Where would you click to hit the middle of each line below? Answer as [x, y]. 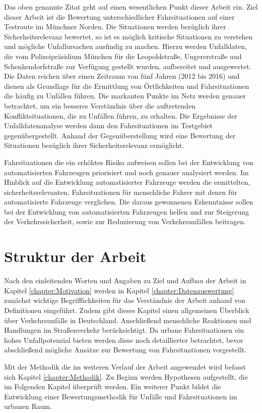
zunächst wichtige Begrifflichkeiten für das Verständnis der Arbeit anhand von [125, 300]
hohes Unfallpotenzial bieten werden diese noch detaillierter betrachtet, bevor [124, 340]
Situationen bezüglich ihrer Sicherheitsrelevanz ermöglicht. [94, 145]
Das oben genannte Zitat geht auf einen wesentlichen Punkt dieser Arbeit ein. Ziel [131, 7]
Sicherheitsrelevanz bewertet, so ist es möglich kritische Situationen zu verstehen [128, 36]
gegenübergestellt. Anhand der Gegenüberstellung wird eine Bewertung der [120, 135]
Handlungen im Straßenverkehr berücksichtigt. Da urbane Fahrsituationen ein [124, 330]
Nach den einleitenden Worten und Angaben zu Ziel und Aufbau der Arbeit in [125, 280]
